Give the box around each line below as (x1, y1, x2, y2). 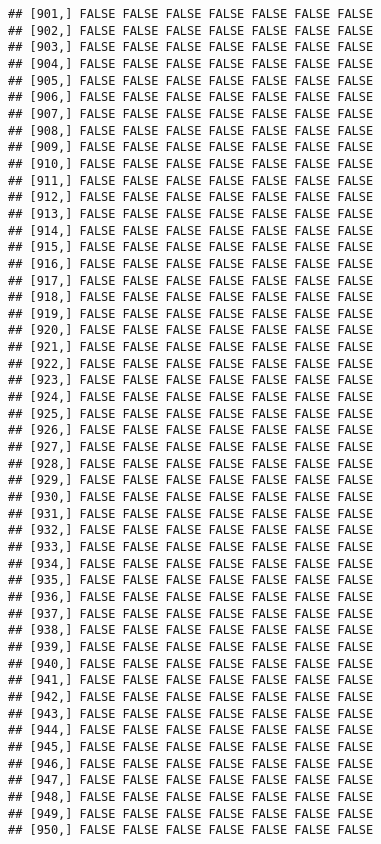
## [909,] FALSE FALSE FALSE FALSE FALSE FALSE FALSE (8, 140, 374, 155)
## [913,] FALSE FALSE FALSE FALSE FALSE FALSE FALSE (8, 206, 374, 221)
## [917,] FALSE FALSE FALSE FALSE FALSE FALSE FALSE (8, 273, 374, 288)
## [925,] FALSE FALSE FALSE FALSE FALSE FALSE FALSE (8, 406, 374, 421)
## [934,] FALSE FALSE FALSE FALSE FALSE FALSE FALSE (8, 556, 374, 571)
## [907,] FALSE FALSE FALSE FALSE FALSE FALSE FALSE (8, 106, 374, 121)
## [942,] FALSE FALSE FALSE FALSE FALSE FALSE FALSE (8, 689, 374, 704)
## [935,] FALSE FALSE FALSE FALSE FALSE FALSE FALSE (8, 573, 374, 588)
